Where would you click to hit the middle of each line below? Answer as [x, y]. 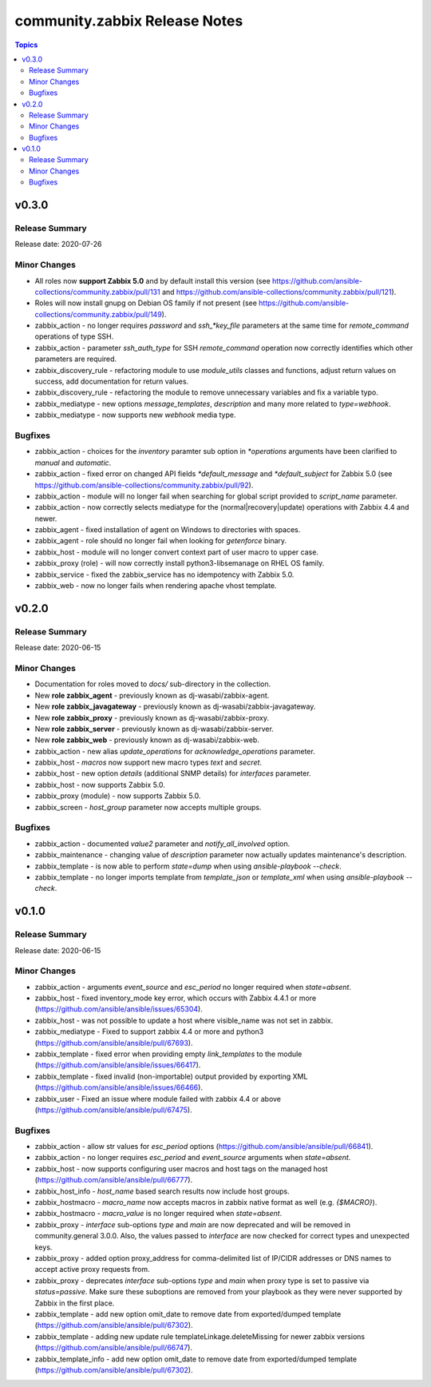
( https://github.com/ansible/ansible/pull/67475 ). [113, 1110]
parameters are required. [76, 359]
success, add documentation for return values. [112, 382]
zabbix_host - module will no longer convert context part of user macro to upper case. [177, 552]
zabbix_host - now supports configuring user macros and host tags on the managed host [181, 1168]
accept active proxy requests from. [93, 1270]
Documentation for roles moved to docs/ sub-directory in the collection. [153, 684]
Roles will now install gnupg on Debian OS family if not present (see [146, 303]
